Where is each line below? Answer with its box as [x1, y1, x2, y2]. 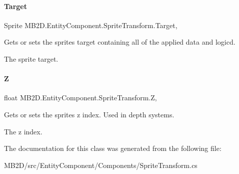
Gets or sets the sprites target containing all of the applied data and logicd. [4, 37, 235, 47]
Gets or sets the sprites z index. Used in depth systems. [4, 109, 174, 119]
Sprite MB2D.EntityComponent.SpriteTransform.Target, [4, 20, 177, 30]
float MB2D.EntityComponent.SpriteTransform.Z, [4, 92, 157, 103]
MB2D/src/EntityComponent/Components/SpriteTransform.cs [4, 159, 197, 170]
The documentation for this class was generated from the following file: [4, 143, 221, 153]
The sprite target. [4, 53, 58, 64]
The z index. [4, 126, 42, 136]
